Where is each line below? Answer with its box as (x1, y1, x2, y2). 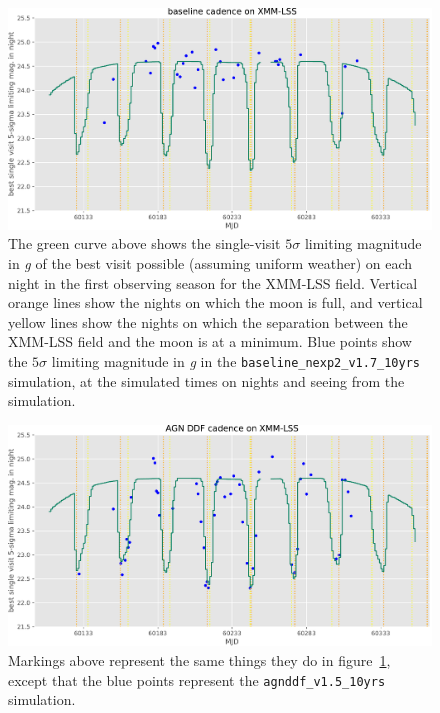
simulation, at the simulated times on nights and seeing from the (8, 370, 405, 391)
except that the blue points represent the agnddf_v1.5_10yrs (8, 669, 386, 690)
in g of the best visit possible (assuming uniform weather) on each (8, 252, 413, 273)
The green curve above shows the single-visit (8, 233, 281, 254)
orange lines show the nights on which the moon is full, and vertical (8, 292, 423, 313)
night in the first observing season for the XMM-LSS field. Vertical (8, 272, 418, 293)
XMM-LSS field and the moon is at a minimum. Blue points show (8, 331, 412, 352)
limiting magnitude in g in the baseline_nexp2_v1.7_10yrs (51, 350, 421, 371)
